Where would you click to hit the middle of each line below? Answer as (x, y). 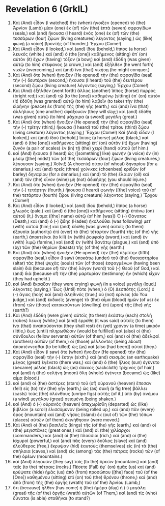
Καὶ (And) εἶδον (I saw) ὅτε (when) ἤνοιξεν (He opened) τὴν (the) (79, 352)
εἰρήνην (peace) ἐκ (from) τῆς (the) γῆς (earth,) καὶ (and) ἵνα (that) (81, 106)
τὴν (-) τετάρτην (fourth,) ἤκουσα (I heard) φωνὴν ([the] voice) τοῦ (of (84, 190)
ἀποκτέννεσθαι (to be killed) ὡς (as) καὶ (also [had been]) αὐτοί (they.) (85, 346)
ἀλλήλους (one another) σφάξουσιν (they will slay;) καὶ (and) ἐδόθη (82, 111)
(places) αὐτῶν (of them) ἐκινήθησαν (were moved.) (66, 419)
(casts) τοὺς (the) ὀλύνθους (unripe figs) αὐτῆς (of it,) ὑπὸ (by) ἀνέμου (85, 393)
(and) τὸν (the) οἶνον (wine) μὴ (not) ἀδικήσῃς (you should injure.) (80, 179)
